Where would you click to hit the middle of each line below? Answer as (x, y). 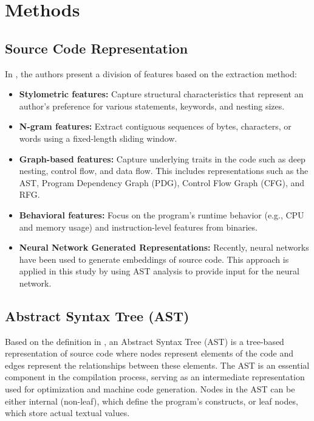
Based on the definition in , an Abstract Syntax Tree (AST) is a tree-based (145, 341)
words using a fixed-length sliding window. (98, 138)
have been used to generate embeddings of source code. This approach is (154, 259)
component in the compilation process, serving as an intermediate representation (155, 377)
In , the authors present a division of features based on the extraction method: (151, 73)
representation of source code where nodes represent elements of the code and (149, 353)
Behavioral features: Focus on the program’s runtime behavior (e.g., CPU (162, 214)
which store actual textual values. (67, 413)
